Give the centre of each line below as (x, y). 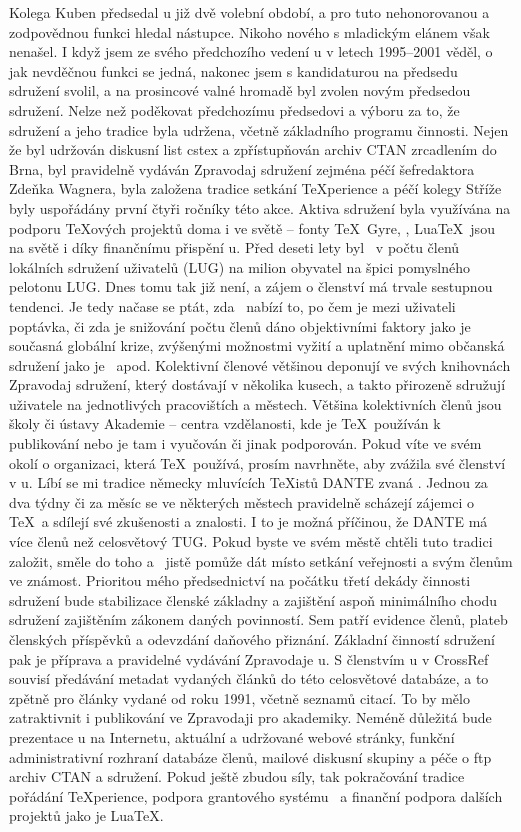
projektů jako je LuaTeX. (86, 815)
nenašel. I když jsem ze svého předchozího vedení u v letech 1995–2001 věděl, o (251, 51)
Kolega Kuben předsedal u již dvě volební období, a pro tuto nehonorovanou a (249, 12)
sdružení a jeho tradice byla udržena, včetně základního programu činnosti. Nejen (259, 129)
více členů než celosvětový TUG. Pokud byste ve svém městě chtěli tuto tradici (251, 541)
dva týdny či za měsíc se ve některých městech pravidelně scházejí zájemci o (241, 501)
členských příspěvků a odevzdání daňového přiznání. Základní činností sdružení (252, 639)
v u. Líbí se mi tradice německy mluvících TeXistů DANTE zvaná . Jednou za (248, 482)
